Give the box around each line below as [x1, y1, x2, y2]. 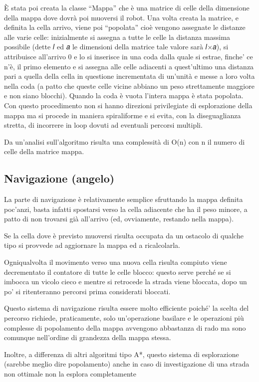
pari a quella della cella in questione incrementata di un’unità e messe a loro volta [4, 71, 255, 81]
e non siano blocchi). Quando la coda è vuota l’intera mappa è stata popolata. [4, 90, 244, 101]
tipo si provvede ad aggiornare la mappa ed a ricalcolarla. [4, 240, 181, 250]
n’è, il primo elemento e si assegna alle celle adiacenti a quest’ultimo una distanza [4, 61, 254, 71]
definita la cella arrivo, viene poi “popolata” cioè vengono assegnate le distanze [4, 22, 246, 32]
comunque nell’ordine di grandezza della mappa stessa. [4, 332, 171, 343]
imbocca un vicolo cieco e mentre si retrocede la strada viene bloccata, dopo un [4, 276, 247, 287]
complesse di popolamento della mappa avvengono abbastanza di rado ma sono [4, 322, 246, 333]
